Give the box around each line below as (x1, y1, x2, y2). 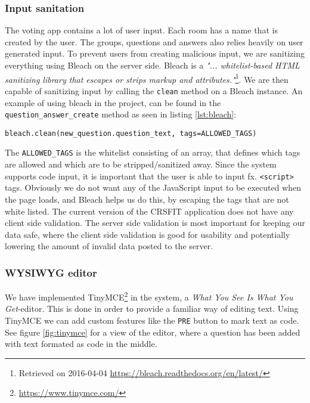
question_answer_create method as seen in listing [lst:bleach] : (5, 108, 237, 120)
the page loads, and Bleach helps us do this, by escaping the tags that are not (5, 193, 289, 205)
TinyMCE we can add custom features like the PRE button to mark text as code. (5, 314, 299, 326)
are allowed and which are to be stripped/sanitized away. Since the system (5, 158, 277, 170)
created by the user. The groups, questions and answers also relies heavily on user (5, 35, 303, 48)
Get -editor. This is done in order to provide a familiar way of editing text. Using (5, 302, 299, 315)
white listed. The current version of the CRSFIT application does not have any (5, 204, 294, 217)
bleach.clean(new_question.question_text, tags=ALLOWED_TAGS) (5, 129, 257, 138)
